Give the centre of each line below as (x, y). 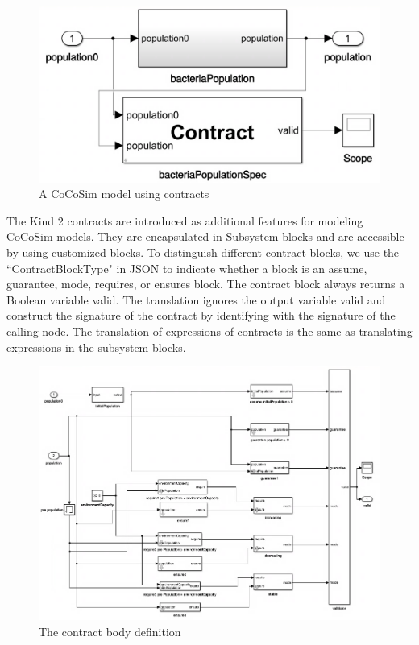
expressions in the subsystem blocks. (96, 347)
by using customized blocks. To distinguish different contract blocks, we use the (203, 252)
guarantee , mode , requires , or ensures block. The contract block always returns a (206, 284)
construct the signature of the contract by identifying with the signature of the (201, 315)
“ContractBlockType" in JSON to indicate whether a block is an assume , (187, 268)
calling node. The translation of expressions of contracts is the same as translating (209, 331)
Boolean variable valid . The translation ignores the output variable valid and (196, 299)
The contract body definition (110, 631)
